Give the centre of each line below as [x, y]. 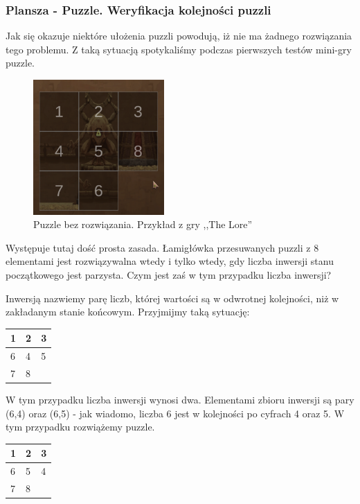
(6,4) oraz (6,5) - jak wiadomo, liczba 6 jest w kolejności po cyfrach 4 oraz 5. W [175, 413]
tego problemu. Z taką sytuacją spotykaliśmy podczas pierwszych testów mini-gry [179, 49]
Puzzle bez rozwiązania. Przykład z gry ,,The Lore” [143, 224]
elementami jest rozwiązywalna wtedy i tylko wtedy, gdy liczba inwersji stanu [170, 261]
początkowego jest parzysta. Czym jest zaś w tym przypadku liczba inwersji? [169, 274]
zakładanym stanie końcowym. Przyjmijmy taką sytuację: [128, 312]
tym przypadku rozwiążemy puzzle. [80, 427]
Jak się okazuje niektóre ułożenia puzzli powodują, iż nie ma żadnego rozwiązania [179, 36]
